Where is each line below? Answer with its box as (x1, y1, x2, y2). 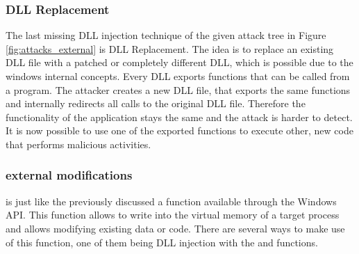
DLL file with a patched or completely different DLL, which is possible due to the (6, 55, 353, 70)
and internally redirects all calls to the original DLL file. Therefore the (6, 96, 306, 111)
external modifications (6, 166, 133, 184)
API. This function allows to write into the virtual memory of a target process (6, 207, 340, 222)
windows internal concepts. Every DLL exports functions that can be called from (6, 69, 350, 83)
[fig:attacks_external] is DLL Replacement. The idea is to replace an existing (6, 41, 334, 56)
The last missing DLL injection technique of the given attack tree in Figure (6, 28, 326, 42)
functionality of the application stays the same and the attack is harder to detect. (6, 109, 353, 124)
